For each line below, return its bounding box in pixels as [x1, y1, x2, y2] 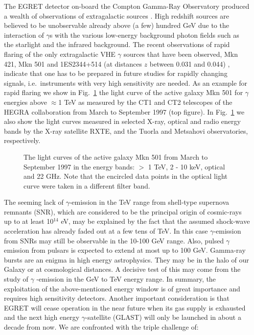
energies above [4, 96, 47, 107]
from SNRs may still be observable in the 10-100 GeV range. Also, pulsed [4, 235, 224, 245]
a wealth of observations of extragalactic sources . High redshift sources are [4, 10, 230, 21]
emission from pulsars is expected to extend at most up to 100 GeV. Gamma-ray [4, 245, 246, 255]
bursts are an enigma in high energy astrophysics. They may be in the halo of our [4, 254, 249, 264]
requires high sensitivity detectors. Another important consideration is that [4, 293, 230, 303]
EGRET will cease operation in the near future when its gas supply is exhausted [4, 302, 246, 312]
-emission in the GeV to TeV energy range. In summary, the [36, 274, 216, 284]
